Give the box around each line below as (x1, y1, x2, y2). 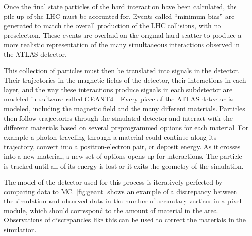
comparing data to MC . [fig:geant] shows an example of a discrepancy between (4, 186, 237, 196)
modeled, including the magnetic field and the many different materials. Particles (4, 103, 245, 113)
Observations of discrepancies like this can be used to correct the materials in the (4, 215, 246, 225)
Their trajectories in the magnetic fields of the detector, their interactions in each (4, 75, 246, 85)
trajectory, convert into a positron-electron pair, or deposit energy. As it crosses (4, 141, 241, 152)
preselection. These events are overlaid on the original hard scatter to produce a (4, 30, 242, 40)
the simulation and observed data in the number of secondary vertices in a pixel (4, 196, 242, 206)
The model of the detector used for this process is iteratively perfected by (4, 177, 223, 187)
